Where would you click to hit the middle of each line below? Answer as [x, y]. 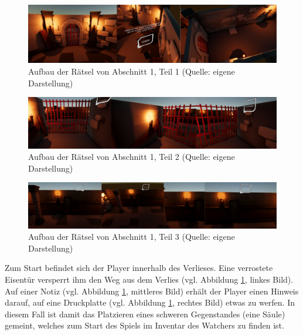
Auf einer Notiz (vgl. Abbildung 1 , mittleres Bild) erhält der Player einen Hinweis [152, 291]
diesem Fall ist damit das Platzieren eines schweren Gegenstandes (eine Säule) [145, 314]
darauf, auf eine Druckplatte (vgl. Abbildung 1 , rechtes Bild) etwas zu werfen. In [150, 302]
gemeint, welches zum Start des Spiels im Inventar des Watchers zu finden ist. [144, 325]
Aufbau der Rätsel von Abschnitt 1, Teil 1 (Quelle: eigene [132, 71]
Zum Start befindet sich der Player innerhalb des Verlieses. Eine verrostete [139, 268]
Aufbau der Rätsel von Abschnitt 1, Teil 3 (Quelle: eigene [132, 237]
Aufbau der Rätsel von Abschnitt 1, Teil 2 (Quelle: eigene [132, 157]
